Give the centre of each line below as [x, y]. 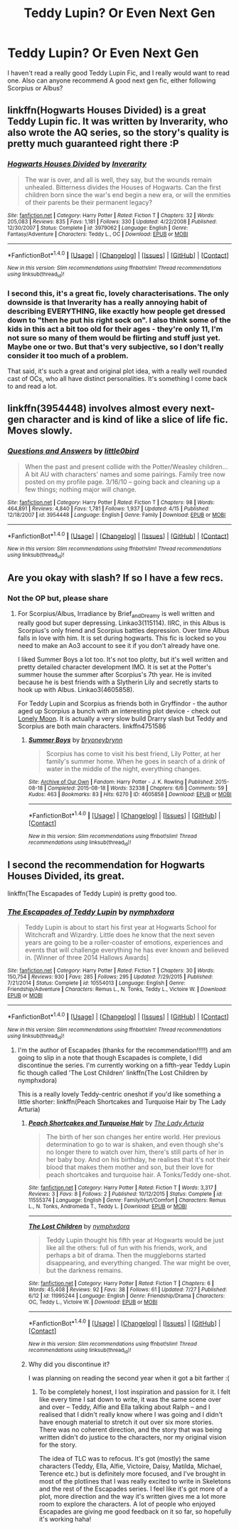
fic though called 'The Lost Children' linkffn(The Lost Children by [113, 1073]
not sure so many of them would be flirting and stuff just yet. [114, 337]
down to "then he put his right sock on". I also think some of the [119, 320]
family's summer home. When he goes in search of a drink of [136, 761]
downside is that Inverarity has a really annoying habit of [107, 302]
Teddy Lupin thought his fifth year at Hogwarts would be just [135, 1240]
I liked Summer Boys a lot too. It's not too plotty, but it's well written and [123, 659]
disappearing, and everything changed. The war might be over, [138, 1263]
